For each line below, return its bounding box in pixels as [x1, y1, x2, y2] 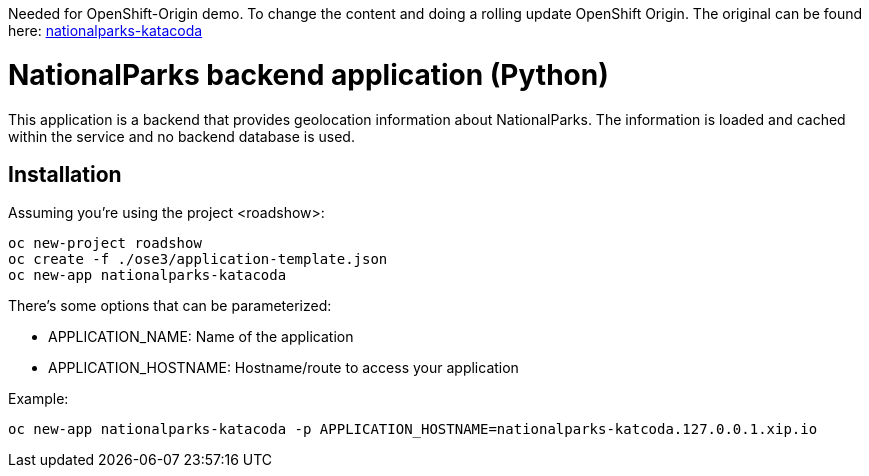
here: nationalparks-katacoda [8, 22, 203, 39]
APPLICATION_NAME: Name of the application [48, 328, 354, 346]
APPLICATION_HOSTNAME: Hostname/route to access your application [48, 359, 519, 377]
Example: [8, 390, 69, 408]
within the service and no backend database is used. [8, 127, 355, 145]
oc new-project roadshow [8, 235, 202, 252]
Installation [8, 161, 122, 187]
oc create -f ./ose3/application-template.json [8, 251, 388, 268]
